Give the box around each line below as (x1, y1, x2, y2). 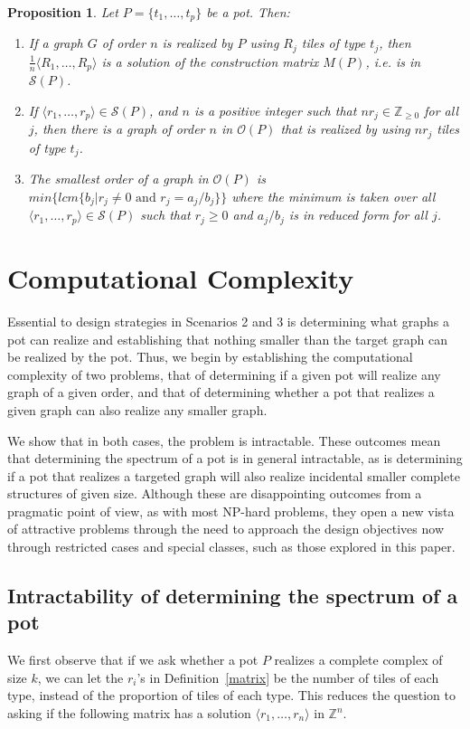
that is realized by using (280, 119, 410, 138)
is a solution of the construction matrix (101, 52, 319, 71)
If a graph (28, 33, 83, 52)
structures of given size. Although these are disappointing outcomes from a (7, 484, 422, 503)
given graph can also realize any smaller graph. (7, 400, 268, 419)
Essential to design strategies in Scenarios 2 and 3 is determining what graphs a (7, 311, 450, 330)
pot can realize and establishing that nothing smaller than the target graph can (7, 329, 447, 348)
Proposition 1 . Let (7, 3, 118, 21)
